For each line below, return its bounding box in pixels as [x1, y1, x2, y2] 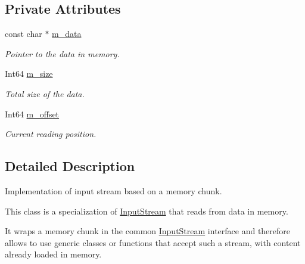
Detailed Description [5, 157, 135, 175]
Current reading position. [5, 128, 97, 140]
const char [5, 27, 42, 40]
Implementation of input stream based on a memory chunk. [5, 184, 222, 197]
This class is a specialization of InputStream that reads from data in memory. [5, 204, 288, 217]
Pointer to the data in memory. [5, 47, 120, 60]
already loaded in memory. [5, 248, 102, 260]
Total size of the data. [5, 87, 85, 100]
